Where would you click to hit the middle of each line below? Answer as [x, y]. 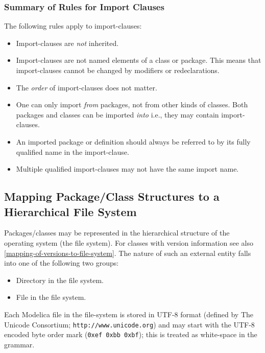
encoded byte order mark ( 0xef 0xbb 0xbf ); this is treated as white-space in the [131, 334]
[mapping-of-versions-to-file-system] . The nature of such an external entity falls [128, 253]
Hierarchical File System [70, 211]
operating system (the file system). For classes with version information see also [129, 242]
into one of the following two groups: [62, 263]
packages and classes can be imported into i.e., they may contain [117, 114]
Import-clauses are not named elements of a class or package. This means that [139, 60]
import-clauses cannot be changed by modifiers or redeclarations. [118, 70]
